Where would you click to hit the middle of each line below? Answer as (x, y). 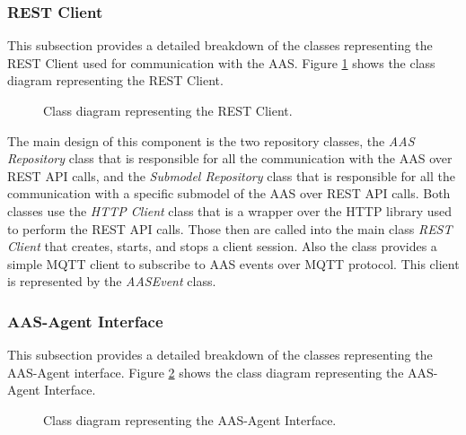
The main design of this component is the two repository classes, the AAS (211, 140)
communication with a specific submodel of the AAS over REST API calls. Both (229, 193)
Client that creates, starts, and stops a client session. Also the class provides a (222, 246)
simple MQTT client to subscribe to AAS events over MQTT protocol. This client (233, 263)
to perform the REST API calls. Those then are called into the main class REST (230, 228)
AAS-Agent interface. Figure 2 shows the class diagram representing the (206, 372)
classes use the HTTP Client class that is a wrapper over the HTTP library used (230, 210)
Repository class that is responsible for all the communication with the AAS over (230, 158)
